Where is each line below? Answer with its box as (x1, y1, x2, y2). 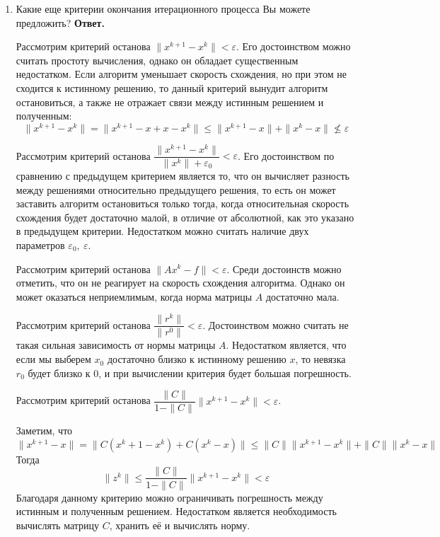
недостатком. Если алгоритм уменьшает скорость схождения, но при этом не (16, 67, 347, 81)
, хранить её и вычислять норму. (109, 517, 250, 532)
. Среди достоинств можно (226, 261, 342, 276)
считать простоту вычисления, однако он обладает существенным (16, 52, 299, 67)
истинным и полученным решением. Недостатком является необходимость (16, 504, 337, 519)
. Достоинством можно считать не (202, 317, 349, 332)
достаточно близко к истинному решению (107, 352, 286, 366)
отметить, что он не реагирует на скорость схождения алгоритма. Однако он (16, 275, 345, 290)
